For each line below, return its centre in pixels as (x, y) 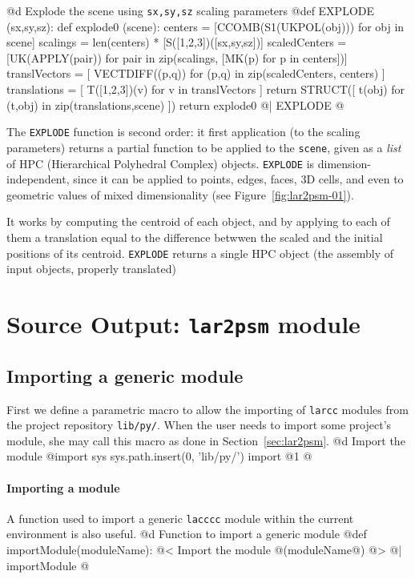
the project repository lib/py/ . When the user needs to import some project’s (199, 425)
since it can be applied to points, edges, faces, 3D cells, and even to (238, 179)
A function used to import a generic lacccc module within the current (180, 518)
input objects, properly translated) (91, 269)
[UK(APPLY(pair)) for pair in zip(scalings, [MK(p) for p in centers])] (177, 57)
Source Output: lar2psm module (183, 324)
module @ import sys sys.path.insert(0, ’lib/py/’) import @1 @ (159, 456)
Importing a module (63, 487)
